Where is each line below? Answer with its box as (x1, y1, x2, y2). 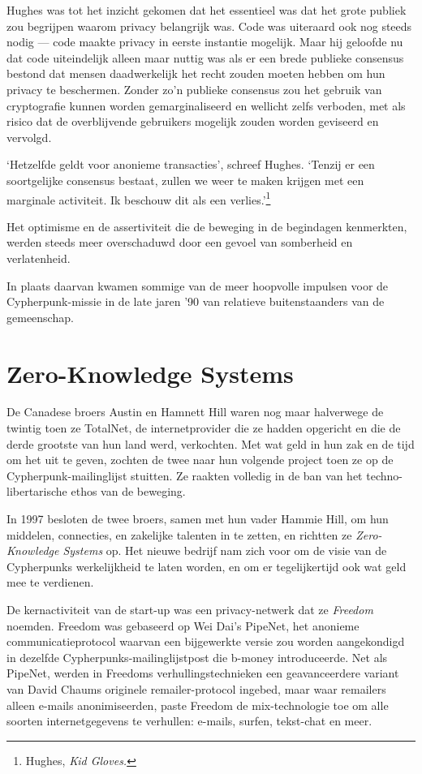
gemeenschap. (6, 308, 74, 325)
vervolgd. (6, 128, 52, 145)
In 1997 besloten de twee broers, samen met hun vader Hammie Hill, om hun (6, 510, 389, 527)
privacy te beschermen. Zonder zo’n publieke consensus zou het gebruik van (6, 80, 382, 97)
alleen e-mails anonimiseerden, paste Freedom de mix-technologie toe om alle (6, 696, 389, 713)
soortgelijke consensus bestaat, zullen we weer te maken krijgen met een (6, 171, 364, 188)
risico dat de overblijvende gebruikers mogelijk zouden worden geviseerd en (6, 113, 379, 130)
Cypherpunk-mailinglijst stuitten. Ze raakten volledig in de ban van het (6, 467, 363, 484)
